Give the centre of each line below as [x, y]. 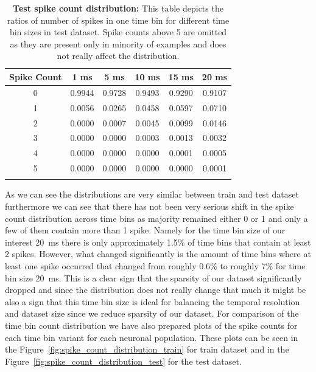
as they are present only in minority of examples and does [118, 43]
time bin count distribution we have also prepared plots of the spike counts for [151, 325]
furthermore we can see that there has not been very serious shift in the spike [149, 206]
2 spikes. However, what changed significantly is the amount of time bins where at [158, 254]
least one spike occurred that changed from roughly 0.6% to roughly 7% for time [155, 265]
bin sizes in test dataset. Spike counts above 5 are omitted [118, 32]
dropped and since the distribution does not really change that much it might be [156, 290]
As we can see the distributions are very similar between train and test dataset [152, 194]
